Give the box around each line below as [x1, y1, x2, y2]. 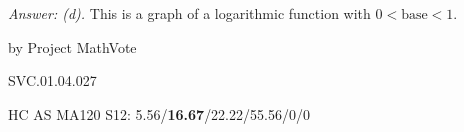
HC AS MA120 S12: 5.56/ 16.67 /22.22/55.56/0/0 [8, 103, 310, 124]
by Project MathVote [8, 36, 137, 57]
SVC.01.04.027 [8, 70, 97, 91]
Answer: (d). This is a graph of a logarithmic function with [8, 3, 371, 23]
